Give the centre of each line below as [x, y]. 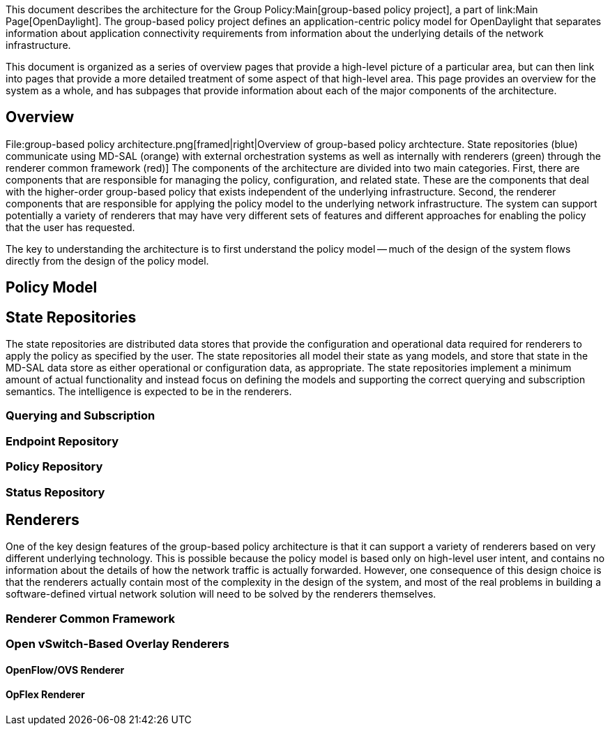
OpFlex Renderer [45, 695]
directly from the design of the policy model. [107, 260]
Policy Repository [54, 467]
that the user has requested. [70, 227]
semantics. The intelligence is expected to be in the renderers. [149, 392]
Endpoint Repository [62, 441]
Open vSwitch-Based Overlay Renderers [117, 644]
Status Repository [55, 492]
